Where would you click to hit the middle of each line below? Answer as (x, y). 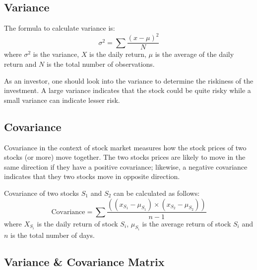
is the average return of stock (187, 223)
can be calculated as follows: (157, 193)
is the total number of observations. (101, 64)
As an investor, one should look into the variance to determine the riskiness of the (129, 80)
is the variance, (56, 54)
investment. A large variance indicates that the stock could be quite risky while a (128, 90)
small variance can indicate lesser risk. (62, 100)
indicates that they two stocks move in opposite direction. (92, 176)
